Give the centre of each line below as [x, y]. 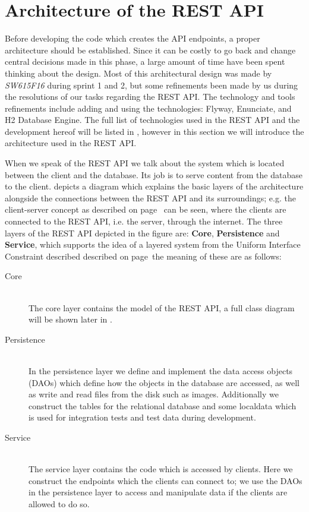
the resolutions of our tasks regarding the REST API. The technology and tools [150, 97]
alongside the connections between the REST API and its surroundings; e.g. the [150, 197]
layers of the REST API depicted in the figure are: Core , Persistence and [142, 233]
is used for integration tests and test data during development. [142, 417]
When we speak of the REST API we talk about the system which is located [145, 163]
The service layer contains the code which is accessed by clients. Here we [161, 469]
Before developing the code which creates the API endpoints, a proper [133, 38]
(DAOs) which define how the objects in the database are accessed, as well [164, 382]
